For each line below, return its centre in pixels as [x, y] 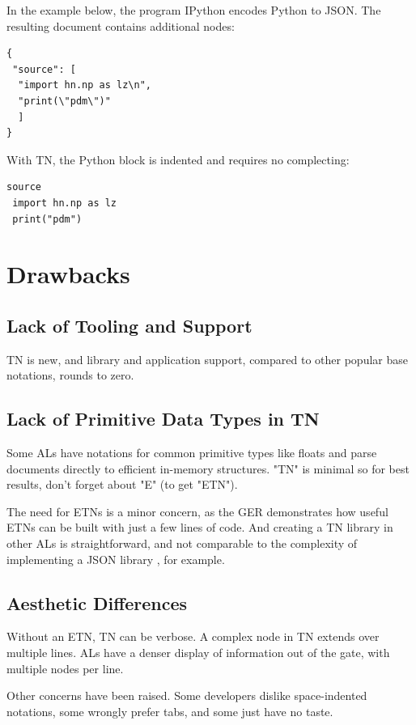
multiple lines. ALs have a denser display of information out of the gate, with [198, 653]
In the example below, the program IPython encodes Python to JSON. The [194, 10]
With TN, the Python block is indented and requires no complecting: [178, 159]
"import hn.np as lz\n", [85, 85]
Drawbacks [68, 274]
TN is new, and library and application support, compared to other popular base [207, 359]
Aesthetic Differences [97, 602]
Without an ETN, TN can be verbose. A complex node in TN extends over [193, 636]
